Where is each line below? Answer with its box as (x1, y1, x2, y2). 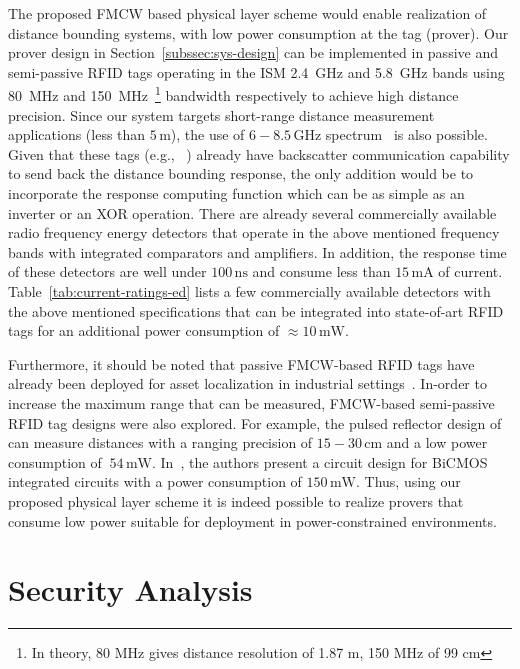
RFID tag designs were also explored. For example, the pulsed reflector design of (8, 412, 502, 433)
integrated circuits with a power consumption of (8, 471, 302, 492)
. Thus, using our (355, 471, 461, 492)
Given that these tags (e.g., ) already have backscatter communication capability (8, 143, 510, 164)
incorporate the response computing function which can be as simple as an (8, 183, 465, 203)
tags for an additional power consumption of (8, 320, 280, 341)
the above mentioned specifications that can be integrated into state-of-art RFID (8, 300, 504, 321)
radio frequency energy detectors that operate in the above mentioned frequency (8, 222, 500, 243)
